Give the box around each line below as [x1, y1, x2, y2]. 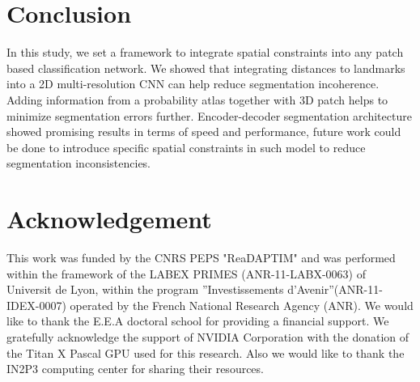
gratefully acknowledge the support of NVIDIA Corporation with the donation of [6, 328, 409, 345]
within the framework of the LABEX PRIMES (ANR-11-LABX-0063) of [6, 265, 366, 282]
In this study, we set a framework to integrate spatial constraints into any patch [6, 44, 404, 61]
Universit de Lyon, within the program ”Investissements [6, 281, 284, 298]
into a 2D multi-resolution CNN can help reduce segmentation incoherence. [6, 75, 380, 92]
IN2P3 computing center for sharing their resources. [6, 360, 264, 377]
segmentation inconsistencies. [6, 155, 151, 172]
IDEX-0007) [6, 296, 66, 313]
